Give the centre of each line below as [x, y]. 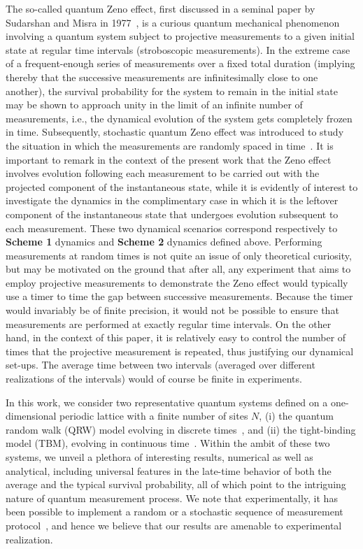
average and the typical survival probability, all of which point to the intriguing [176, 484]
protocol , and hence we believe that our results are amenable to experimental [174, 525]
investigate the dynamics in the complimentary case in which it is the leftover [172, 200]
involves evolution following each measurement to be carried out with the [163, 173]
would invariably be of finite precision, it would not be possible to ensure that [172, 310]
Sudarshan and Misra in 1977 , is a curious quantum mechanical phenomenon [173, 22]
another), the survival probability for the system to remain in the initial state [172, 91]
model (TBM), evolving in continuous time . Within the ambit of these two [168, 443]
